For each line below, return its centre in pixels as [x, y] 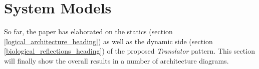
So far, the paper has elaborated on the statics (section [88, 32]
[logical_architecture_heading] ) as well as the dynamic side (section [108, 41]
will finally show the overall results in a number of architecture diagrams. [116, 60]
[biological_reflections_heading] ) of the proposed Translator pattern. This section [129, 51]
